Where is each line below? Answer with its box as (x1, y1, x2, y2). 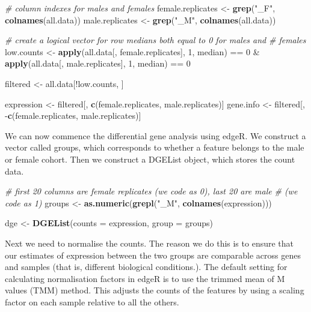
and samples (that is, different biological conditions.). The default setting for (5, 260, 288, 273)
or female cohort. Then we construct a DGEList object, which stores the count (5, 152, 295, 165)
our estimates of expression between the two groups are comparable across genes (5, 248, 301, 261)
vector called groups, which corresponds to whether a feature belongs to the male (5, 141, 304, 154)
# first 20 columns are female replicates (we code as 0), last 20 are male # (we (5, 185, 298, 197)
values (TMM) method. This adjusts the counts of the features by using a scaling (5, 284, 304, 296)
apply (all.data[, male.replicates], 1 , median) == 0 (5, 57, 191, 70)
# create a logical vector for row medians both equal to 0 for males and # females (5, 34, 306, 46)
